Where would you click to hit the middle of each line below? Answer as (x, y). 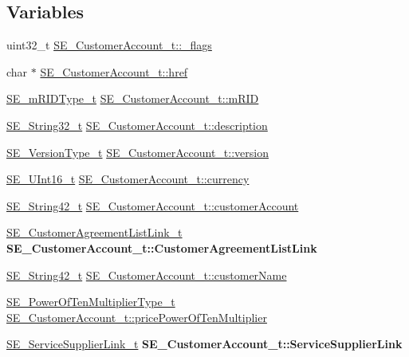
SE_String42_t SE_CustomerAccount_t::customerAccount (153, 205)
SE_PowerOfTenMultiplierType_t (91, 302)
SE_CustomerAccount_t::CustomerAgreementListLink (162, 247)
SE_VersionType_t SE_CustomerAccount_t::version (138, 152)
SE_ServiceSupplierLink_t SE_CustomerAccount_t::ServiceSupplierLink (204, 344)
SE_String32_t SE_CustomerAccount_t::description (137, 125)
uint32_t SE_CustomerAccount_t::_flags (109, 45)
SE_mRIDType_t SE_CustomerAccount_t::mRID (133, 98)
